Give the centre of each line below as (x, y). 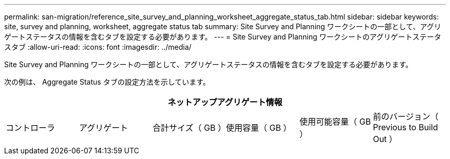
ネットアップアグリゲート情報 (225, 102)
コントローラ (31, 128)
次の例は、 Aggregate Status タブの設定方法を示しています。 (107, 82)
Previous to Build (405, 127)
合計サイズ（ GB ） (189, 128)
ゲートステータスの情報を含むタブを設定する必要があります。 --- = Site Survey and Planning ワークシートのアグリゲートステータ (223, 37)
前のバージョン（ (406, 116)
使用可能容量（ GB (335, 122)
